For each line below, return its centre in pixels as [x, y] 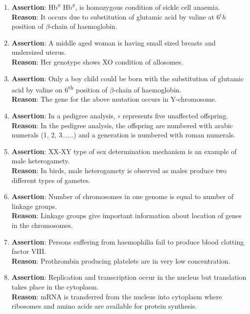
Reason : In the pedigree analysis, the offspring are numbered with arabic [122, 125]
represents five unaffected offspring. [175, 115]
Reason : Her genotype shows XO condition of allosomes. [97, 61]
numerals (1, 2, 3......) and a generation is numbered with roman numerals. [124, 135]
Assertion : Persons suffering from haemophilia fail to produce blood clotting [128, 241]
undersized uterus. [39, 52]
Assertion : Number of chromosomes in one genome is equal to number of [123, 196]
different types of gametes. [51, 180]
